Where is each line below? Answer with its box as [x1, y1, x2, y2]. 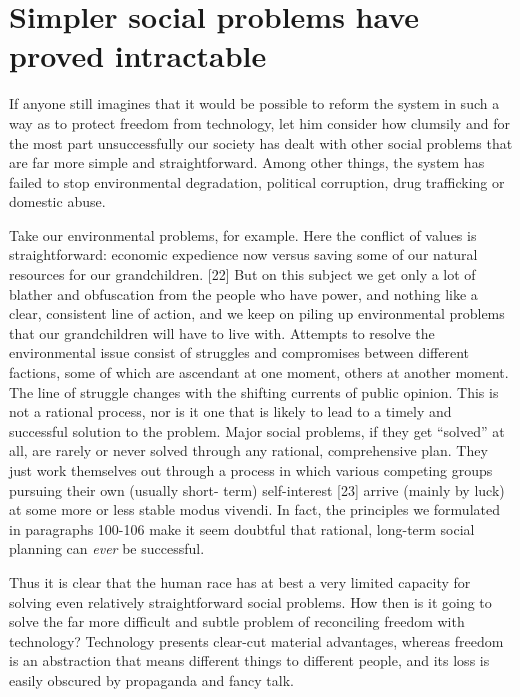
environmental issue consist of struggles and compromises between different [9, 342, 469, 363]
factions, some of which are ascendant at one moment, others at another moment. [9, 362, 509, 383]
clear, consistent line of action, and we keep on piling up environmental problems [9, 303, 505, 324]
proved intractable [9, 35, 267, 76]
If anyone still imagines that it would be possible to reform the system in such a [9, 93, 500, 114]
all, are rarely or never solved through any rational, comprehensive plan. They [9, 440, 488, 461]
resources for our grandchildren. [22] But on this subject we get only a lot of [9, 264, 476, 285]
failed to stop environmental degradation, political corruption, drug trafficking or [9, 171, 505, 192]
